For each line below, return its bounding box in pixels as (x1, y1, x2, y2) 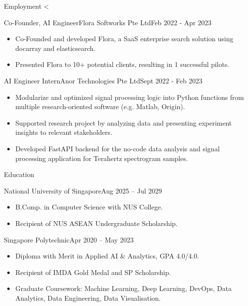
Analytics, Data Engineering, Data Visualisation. (15, 292, 161, 303)
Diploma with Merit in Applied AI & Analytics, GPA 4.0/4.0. (15, 251, 199, 261)
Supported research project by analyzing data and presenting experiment (15, 117, 232, 128)
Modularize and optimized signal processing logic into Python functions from (15, 92, 244, 102)
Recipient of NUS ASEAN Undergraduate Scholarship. (15, 218, 178, 228)
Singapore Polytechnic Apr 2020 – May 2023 (4, 234, 134, 244)
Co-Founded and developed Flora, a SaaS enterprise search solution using (15, 33, 233, 44)
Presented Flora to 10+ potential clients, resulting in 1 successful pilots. (15, 59, 230, 69)
